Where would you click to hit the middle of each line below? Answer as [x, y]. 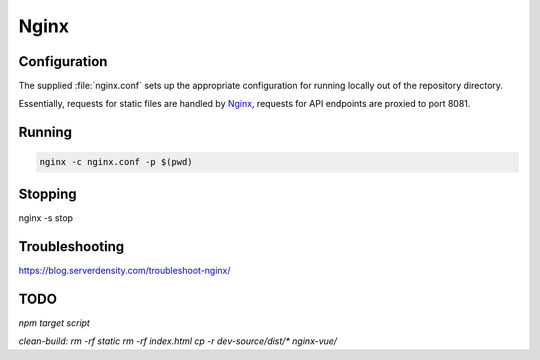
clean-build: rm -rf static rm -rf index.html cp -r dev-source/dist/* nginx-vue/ [178, 341]
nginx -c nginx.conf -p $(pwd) [116, 162]
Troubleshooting [71, 246]
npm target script [54, 322]
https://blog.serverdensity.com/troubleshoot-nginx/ [124, 270]
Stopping [47, 193]
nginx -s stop [46, 217]
